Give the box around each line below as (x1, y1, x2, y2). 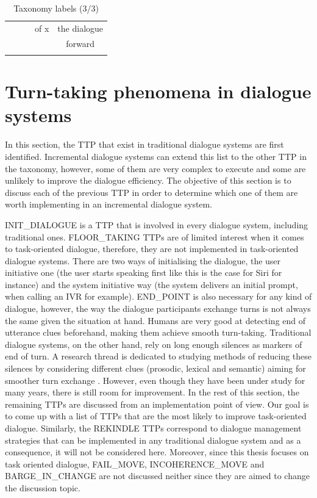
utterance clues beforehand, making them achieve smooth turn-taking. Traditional (5, 326, 312, 339)
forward (66, 37, 95, 49)
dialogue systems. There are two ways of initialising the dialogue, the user (5, 254, 281, 267)
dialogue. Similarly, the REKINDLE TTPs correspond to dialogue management (5, 422, 302, 434)
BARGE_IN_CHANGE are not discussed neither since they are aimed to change (5, 469, 310, 482)
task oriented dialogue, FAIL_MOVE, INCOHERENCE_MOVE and (5, 457, 265, 470)
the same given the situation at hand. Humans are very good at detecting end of (5, 314, 306, 327)
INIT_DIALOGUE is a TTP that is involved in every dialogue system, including (5, 218, 308, 231)
